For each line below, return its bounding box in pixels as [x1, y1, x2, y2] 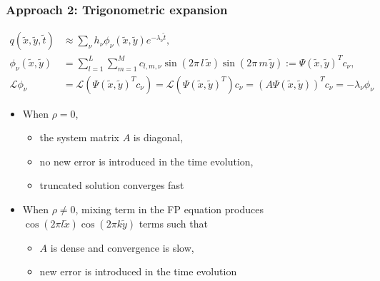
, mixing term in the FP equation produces [75, 201, 264, 216]
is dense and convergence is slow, [50, 240, 194, 255]
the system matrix [39, 130, 119, 145]
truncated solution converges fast [39, 178, 184, 193]
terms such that [139, 215, 208, 230]
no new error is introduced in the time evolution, [39, 153, 254, 168]
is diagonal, [133, 130, 184, 145]
